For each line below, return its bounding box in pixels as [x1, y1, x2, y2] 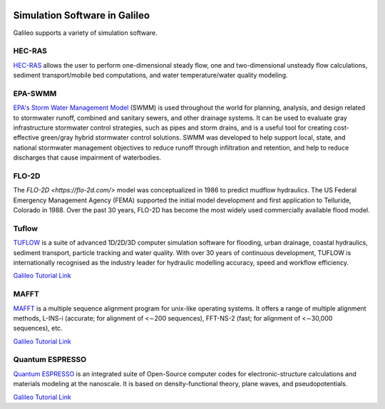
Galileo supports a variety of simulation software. [13, 29, 158, 37]
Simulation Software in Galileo [13, 9, 150, 21]
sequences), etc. [13, 324, 63, 333]
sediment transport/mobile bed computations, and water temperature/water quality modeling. [13, 71, 288, 80]
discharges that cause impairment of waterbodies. [13, 153, 162, 162]
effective [13, 133, 39, 142]
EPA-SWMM [13, 88, 57, 98]
